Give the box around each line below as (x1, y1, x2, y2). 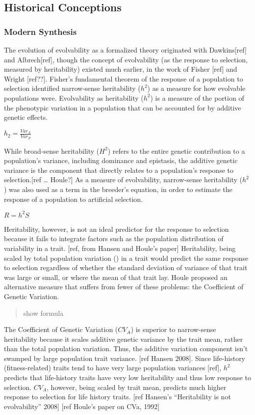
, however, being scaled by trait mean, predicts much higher (47, 382, 227, 392)
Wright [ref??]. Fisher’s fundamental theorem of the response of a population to (4, 73, 243, 83)
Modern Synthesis (4, 25, 77, 37)
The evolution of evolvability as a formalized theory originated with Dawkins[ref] (4, 45, 247, 55)
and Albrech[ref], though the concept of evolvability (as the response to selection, (4, 54, 248, 64)
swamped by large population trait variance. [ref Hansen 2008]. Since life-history (4, 353, 246, 363)
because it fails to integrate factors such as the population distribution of (4, 233, 224, 244)
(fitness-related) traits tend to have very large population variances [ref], (4, 362, 222, 373)
